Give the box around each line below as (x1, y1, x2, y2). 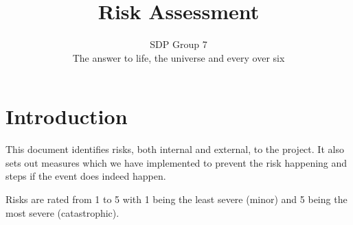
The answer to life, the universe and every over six (72, 50, 285, 64)
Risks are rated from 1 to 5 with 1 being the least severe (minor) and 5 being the (5, 192, 348, 206)
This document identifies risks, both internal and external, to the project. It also (5, 142, 344, 156)
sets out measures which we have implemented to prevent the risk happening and (5, 155, 348, 169)
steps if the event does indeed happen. (5, 169, 166, 183)
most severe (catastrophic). (5, 205, 119, 220)
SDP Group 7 (150, 37, 207, 51)
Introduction (5, 102, 128, 130)
